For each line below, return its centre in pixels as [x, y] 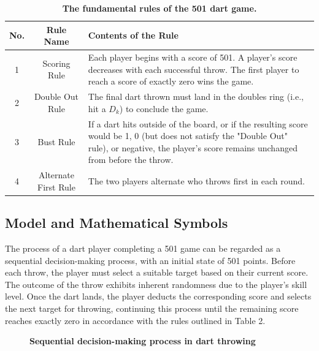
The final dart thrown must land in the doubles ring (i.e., [196, 96]
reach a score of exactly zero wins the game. [171, 81]
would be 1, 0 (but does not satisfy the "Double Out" [188, 136]
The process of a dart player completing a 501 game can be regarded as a [143, 248]
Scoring [56, 63]
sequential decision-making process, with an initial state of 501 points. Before [150, 260]
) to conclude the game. [164, 108]
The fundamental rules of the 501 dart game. [159, 8]
